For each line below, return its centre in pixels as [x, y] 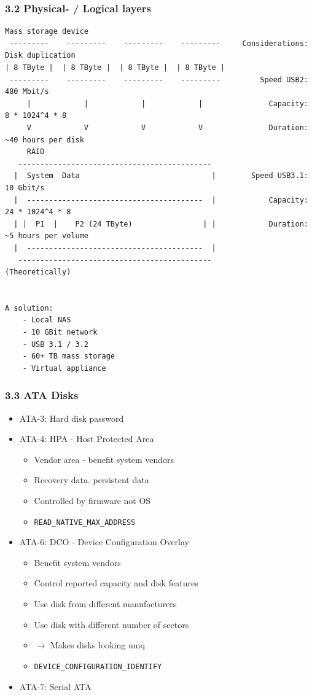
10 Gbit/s [25, 188]
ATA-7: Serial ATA [55, 686]
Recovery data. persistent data [92, 480]
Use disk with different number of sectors [111, 624]
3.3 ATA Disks [42, 395]
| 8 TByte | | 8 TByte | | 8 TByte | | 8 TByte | [115, 68]
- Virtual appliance [64, 368]
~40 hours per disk [45, 140]
